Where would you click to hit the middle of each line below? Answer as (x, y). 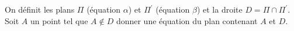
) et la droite (219, 9)
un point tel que (59, 20)
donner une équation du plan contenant (187, 20)
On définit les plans (40, 9)
